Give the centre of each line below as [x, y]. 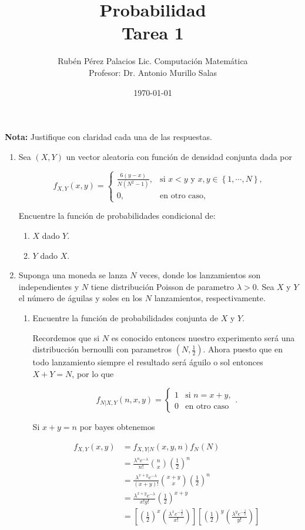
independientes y [49, 286]
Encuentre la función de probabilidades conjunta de [125, 318]
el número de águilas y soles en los [81, 298]
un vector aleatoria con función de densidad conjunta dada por [179, 156]
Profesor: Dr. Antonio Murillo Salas [153, 72]
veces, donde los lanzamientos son [200, 275]
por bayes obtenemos [117, 427]
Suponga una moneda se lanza [73, 275]
